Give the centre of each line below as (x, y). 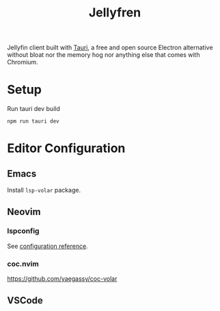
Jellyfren (115, 13)
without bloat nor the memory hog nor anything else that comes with (104, 55)
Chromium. (23, 62)
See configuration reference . (47, 246)
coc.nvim (23, 264)
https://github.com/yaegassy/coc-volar (62, 279)
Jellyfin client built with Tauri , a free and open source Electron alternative (110, 48)
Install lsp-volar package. (44, 190)
